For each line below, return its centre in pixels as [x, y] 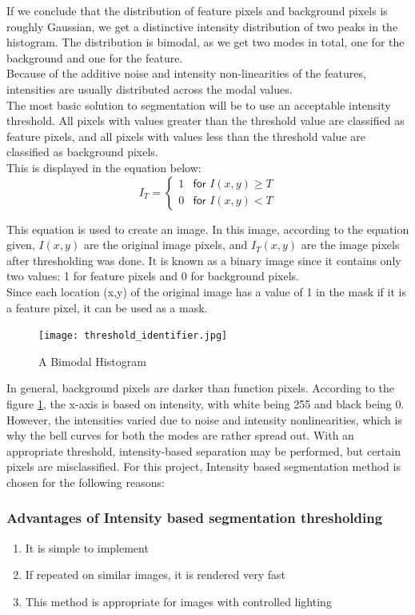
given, [21, 245]
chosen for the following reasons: [86, 482]
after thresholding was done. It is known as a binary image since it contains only [204, 260]
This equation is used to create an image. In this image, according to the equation [208, 229]
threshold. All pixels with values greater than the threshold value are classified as [206, 121]
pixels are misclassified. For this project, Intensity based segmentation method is [204, 466]
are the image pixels [350, 245]
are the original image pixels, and [166, 245]
